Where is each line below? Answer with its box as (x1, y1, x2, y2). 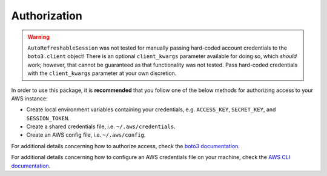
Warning (27, 33, 50, 41)
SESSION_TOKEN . (26, 114, 70, 122)
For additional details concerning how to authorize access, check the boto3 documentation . (11, 142, 240, 149)
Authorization (11, 9, 83, 22)
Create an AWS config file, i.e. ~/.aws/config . (26, 131, 146, 139)
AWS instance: (11, 94, 48, 102)
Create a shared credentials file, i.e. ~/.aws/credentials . (26, 123, 176, 130)
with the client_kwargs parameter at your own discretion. (27, 70, 177, 77)
